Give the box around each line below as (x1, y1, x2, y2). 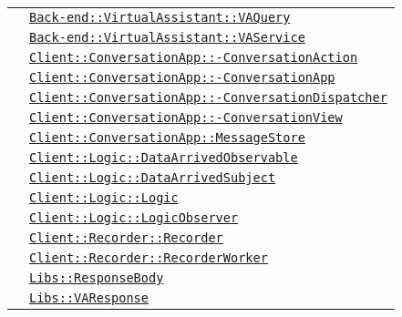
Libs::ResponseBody (29, 271, 164, 285)
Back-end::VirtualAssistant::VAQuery (29, 10, 291, 25)
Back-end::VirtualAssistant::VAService (29, 30, 305, 45)
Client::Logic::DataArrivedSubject (29, 170, 276, 185)
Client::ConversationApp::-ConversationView (29, 110, 343, 125)
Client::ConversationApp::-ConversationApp (29, 70, 335, 85)
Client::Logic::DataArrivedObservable (29, 150, 298, 165)
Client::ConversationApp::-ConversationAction (29, 50, 358, 65)
